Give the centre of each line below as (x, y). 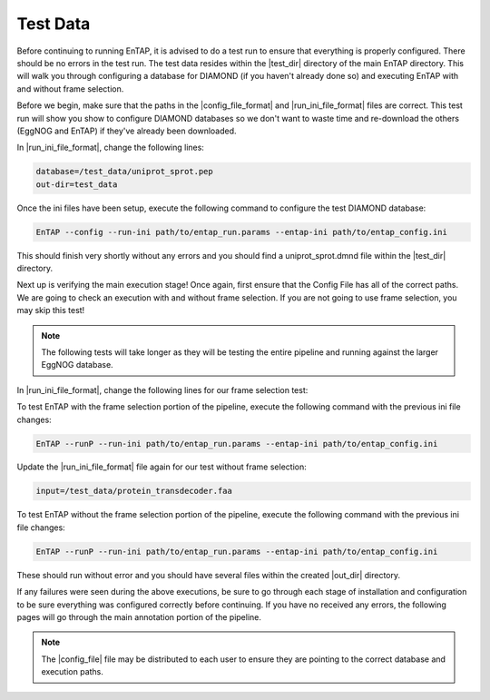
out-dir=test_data (77, 184)
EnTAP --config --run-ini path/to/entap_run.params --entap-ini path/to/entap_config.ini (242, 232)
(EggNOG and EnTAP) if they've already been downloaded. (127, 131)
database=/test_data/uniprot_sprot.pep (124, 172)
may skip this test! (51, 311)
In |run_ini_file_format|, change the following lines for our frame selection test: (162, 389)
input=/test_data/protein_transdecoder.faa (134, 491)
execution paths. (73, 672)
